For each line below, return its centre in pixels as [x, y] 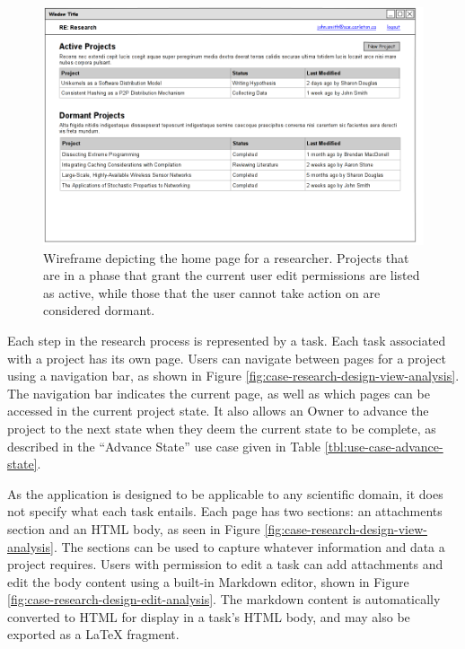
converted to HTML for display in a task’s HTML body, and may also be [209, 616]
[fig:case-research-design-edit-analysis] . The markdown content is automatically [224, 599]
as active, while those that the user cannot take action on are [212, 292]
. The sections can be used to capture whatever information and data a [249, 546]
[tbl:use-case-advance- [384, 446]
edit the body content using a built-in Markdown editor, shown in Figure [208, 581]
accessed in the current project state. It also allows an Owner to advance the [218, 411]
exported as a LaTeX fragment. [93, 634]
